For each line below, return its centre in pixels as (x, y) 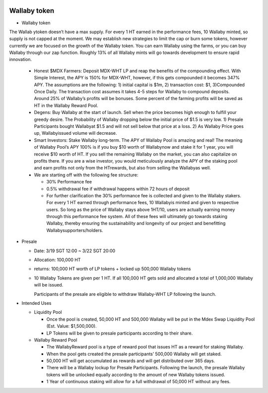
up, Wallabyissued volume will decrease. (75, 133)
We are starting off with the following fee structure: (86, 175)
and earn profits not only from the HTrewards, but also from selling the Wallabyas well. (122, 168)
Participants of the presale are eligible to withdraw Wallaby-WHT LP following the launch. (125, 294)
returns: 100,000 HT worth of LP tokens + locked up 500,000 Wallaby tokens (112, 269)
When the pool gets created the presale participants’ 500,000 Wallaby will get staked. (134, 354)
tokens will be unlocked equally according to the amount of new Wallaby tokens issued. (136, 375)
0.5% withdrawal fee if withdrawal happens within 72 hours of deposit (118, 189)
